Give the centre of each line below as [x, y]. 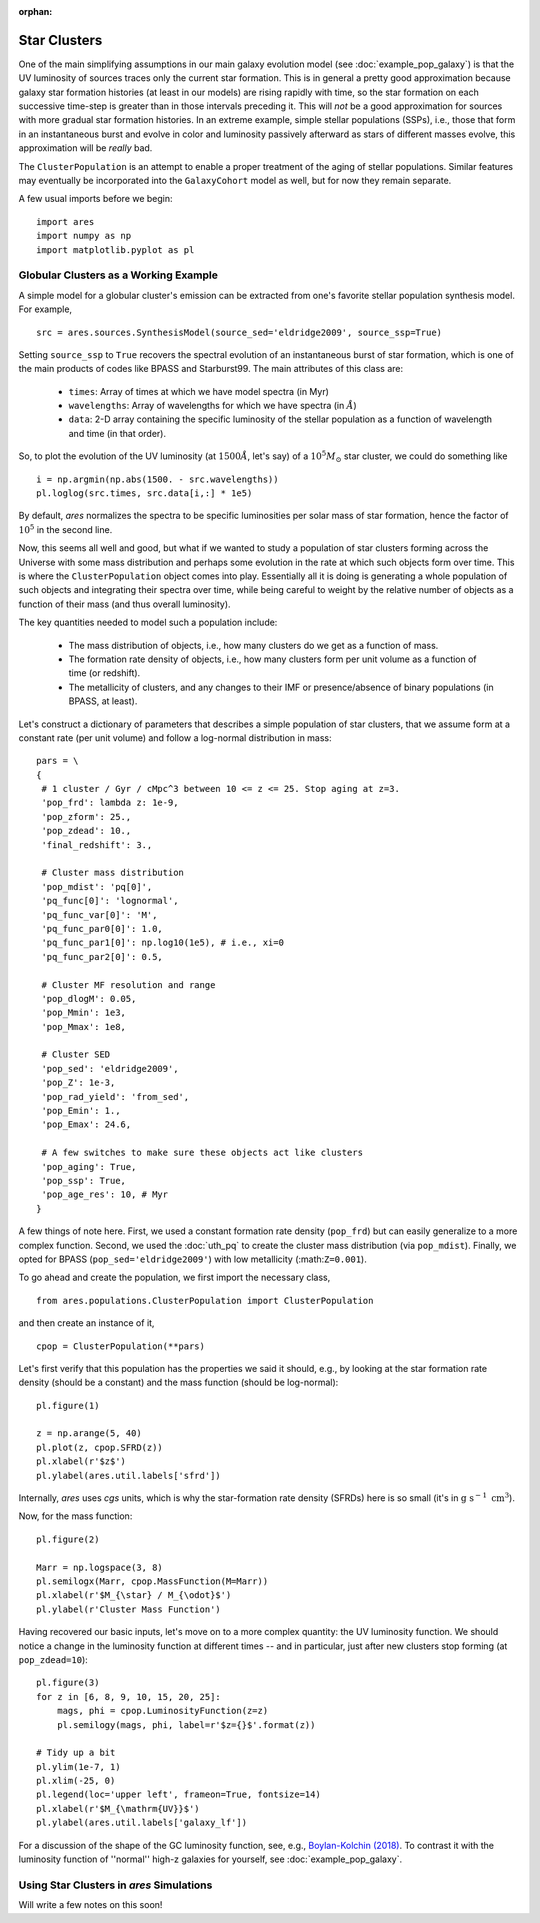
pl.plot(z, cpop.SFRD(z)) [100, 1447]
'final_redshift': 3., [97, 844]
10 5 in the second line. [65, 529]
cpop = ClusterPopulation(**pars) [120, 1346]
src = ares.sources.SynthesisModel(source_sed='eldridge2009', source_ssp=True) [239, 332]
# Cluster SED [76, 1054]
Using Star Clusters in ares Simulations [115, 1885]
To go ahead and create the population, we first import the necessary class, [174, 1277]
